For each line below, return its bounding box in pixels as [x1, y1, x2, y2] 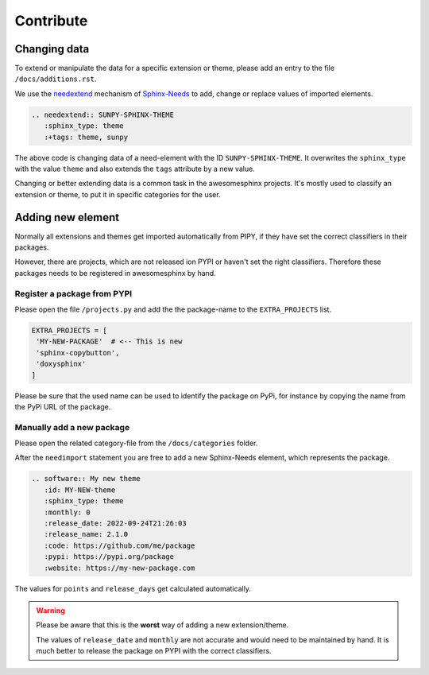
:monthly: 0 [44, 507, 91, 517]
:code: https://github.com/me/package [44, 541, 195, 550]
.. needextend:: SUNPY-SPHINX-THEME [31, 110, 175, 119]
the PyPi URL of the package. [14, 402, 111, 411]
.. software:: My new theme [31, 474, 141, 483]
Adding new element [14, 211, 119, 224]
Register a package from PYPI [14, 288, 133, 299]
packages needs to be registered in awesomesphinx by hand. [14, 268, 216, 277]
